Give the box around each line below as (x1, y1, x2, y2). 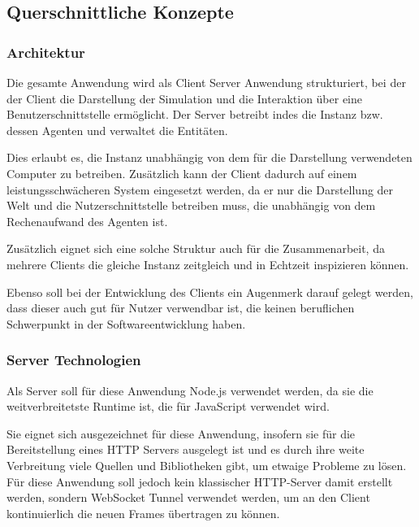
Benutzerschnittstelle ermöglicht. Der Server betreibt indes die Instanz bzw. (6, 106, 383, 123)
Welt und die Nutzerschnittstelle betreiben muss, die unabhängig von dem (6, 197, 376, 214)
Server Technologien (6, 350, 141, 370)
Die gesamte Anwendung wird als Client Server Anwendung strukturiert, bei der (6, 74, 406, 90)
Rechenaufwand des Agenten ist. (6, 212, 168, 229)
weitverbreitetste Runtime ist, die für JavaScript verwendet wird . (6, 398, 330, 415)
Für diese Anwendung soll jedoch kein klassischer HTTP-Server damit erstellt (6, 473, 393, 490)
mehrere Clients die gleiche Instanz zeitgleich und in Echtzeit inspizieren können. (6, 255, 409, 272)
